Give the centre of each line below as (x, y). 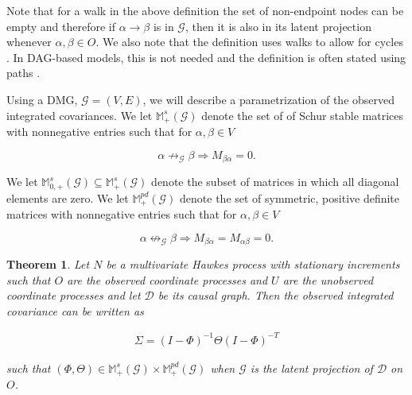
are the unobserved (328, 279)
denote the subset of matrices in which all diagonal (275, 182)
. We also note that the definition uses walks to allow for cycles (249, 42)
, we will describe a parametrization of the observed (269, 99)
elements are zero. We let (68, 197)
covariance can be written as (75, 310)
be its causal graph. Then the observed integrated (276, 295)
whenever (29, 42)
